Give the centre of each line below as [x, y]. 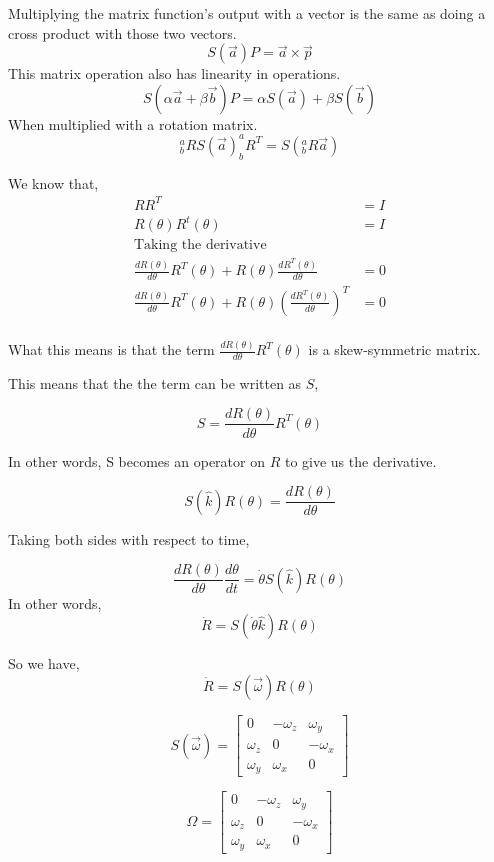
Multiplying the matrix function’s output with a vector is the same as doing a [247, 13]
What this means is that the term [111, 349]
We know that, [53, 182]
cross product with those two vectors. [122, 32]
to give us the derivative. [360, 460]
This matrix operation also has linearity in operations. [174, 73]
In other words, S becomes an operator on [136, 460]
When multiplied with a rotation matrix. [133, 123]
